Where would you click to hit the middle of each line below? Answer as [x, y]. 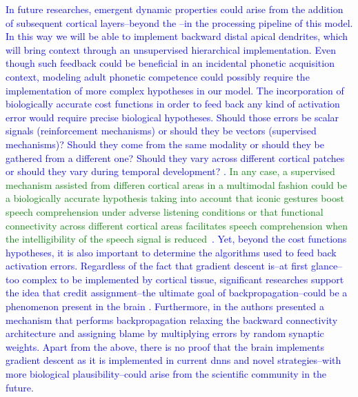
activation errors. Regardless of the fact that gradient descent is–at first [157, 266]
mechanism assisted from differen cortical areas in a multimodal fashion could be [176, 184]
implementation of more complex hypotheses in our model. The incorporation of [175, 90]
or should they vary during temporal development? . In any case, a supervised [170, 171]
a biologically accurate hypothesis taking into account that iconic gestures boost [175, 198]
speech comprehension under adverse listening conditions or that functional [165, 211]
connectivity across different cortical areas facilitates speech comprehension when [177, 225]
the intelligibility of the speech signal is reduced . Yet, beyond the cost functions [176, 239]
